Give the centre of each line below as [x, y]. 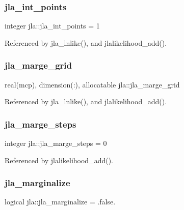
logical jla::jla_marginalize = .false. [60, 202]
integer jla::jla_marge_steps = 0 [56, 143]
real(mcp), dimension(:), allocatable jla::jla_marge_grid [92, 84]
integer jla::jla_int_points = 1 [52, 26]
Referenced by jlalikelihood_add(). [59, 160]
